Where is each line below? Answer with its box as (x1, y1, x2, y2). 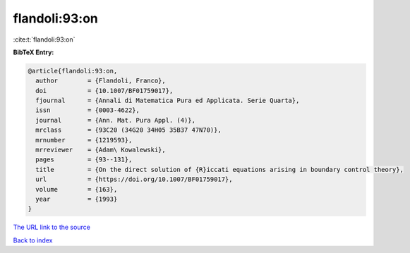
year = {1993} (35, 195, 118, 203)
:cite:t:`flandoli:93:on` (13, 35, 76, 44)
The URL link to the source (13, 223, 91, 232)
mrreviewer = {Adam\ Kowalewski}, (35, 146, 166, 154)
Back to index (13, 236, 53, 245)
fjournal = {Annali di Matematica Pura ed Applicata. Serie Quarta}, (35, 97, 300, 105)
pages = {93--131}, (35, 156, 133, 163)
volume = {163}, (35, 185, 118, 193)
